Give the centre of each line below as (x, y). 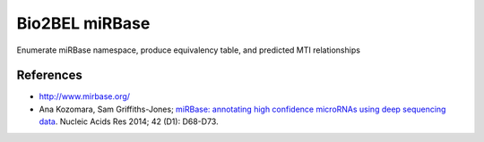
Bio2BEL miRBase (83, 23)
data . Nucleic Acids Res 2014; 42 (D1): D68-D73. (129, 121)
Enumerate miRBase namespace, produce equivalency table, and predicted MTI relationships (188, 50)
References (49, 75)
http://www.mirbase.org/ (84, 96)
